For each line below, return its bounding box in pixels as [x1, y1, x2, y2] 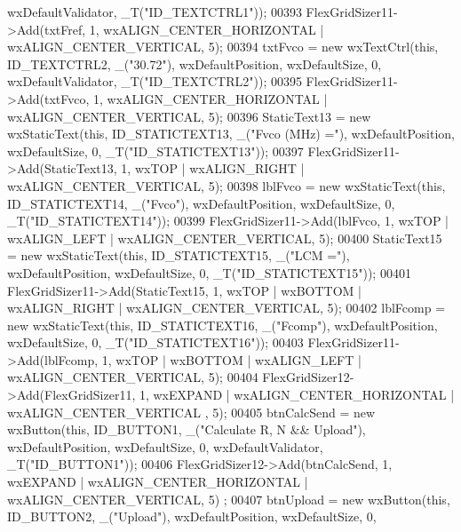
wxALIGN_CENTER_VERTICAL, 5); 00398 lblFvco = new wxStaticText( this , [7, 176, 446, 195]
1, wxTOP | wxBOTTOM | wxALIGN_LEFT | [101, 350, 362, 369]
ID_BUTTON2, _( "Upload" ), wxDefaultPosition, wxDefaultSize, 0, [7, 507, 377, 526]
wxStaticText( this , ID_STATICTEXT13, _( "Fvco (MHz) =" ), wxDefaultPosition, [7, 124, 456, 143]
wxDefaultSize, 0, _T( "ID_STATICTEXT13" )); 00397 [7, 141, 304, 160]
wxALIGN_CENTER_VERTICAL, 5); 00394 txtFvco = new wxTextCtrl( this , [7, 37, 439, 56]
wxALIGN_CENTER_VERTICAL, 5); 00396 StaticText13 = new [7, 107, 371, 125]
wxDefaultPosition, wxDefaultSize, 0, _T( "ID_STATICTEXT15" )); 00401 [7, 263, 411, 282]
